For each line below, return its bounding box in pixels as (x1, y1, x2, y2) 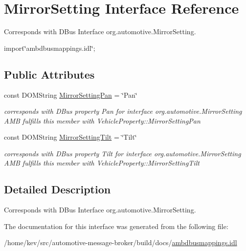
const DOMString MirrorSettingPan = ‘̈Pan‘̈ (4, 89, 137, 100)
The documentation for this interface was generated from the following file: (4, 221, 228, 231)
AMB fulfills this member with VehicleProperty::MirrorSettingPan (4, 115, 201, 125)
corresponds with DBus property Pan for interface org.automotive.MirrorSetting (4, 106, 242, 116)
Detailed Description (4, 182, 111, 197)
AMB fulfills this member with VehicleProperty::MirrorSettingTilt (4, 158, 200, 168)
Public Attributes (4, 66, 95, 82)
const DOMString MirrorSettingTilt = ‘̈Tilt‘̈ (4, 132, 137, 142)
